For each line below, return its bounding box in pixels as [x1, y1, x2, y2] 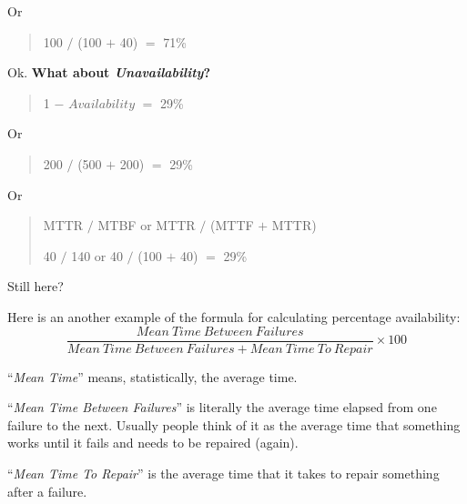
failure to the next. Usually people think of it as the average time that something [7, 415, 461, 434]
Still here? [7, 277, 64, 296]
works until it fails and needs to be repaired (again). [7, 433, 299, 452]
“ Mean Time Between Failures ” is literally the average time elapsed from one [7, 398, 437, 417]
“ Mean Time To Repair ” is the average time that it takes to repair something [7, 463, 440, 482]
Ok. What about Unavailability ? [7, 63, 211, 82]
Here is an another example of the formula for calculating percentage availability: [7, 307, 461, 326]
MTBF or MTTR [97, 216, 196, 235]
